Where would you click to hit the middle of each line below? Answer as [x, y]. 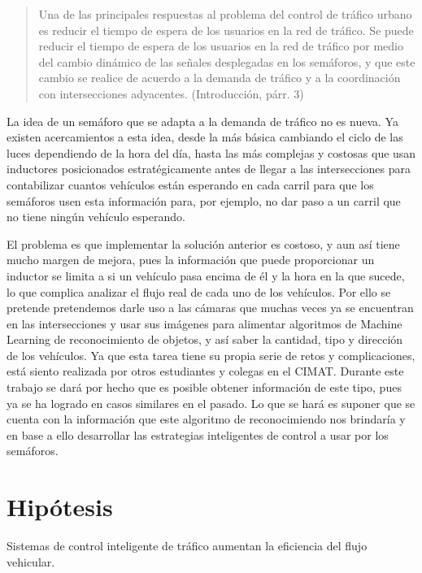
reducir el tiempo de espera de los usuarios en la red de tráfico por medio [221, 46]
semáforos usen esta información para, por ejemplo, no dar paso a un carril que [204, 200]
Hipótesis [60, 507]
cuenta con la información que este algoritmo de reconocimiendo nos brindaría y [206, 419]
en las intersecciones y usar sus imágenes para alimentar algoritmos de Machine [204, 323]
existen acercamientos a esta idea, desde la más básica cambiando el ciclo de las [205, 137]
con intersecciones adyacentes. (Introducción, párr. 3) [171, 93]
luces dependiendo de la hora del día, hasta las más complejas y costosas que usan [211, 152]
